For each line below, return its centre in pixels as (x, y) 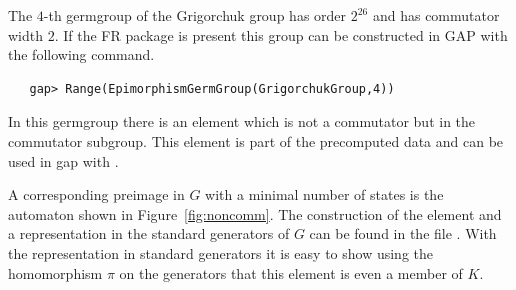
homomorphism (55, 272)
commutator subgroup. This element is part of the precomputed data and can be (256, 140)
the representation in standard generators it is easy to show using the (220, 252)
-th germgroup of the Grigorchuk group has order (195, 15)
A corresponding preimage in (96, 194)
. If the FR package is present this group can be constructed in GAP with (281, 34)
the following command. (81, 54)
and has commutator (436, 15)
